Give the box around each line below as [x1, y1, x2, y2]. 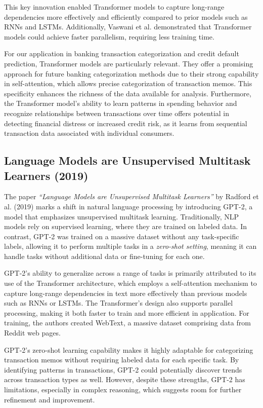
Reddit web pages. [4, 327, 61, 338]
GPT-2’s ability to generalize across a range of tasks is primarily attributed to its [4, 268, 256, 278]
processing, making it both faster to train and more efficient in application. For [4, 307, 249, 318]
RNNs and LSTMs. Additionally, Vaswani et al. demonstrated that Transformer [4, 21, 252, 32]
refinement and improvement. [4, 394, 95, 404]
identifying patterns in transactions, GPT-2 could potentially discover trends [4, 364, 242, 375]
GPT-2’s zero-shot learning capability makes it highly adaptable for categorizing [4, 344, 253, 355]
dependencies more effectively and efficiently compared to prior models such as [4, 11, 248, 22]
